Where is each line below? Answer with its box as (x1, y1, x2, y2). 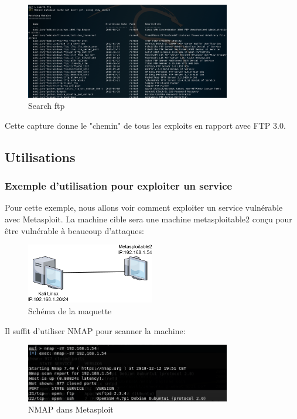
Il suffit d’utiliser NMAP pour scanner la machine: (5, 324, 186, 336)
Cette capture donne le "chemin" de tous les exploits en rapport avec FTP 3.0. (5, 119, 286, 131)
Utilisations (5, 147, 76, 166)
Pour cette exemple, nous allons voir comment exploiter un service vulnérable (5, 201, 283, 214)
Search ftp (28, 99, 65, 112)
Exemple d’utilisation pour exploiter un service (5, 178, 233, 193)
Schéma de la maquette (28, 304, 112, 317)
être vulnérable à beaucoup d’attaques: (5, 224, 144, 236)
